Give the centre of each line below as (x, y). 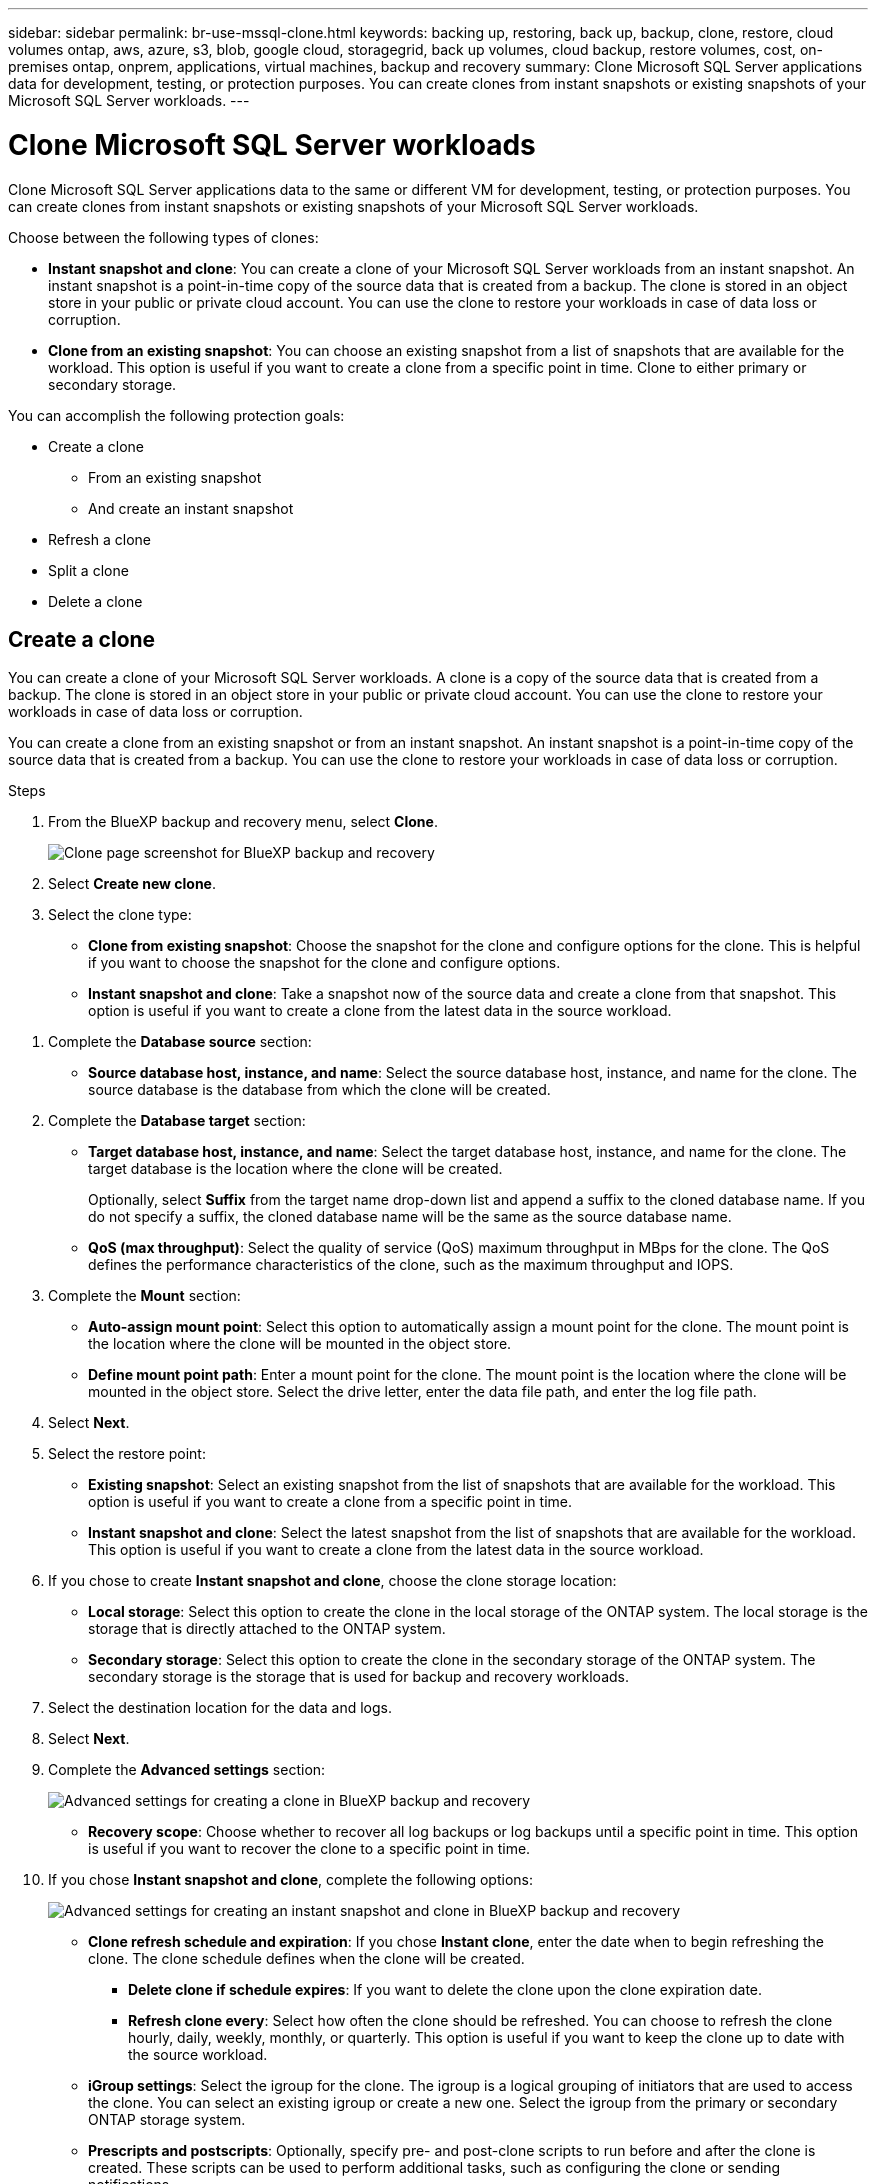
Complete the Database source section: (180, 1042)
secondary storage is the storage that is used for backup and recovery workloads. (358, 1677)
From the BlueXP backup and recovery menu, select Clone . (243, 822)
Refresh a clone (99, 539)
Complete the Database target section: (177, 1121)
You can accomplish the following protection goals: (176, 415)
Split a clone (88, 570)
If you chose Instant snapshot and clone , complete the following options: (290, 1880)
